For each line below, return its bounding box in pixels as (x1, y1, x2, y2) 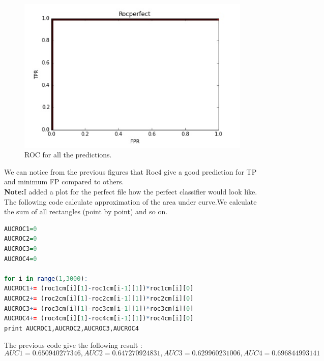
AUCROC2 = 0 (4, 235, 37, 243)
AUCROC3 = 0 (4, 245, 37, 252)
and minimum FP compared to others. (4, 176, 124, 187)
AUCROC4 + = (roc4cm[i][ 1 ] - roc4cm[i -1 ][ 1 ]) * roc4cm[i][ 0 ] (4, 315, 194, 322)
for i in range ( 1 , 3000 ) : (4, 275, 88, 282)
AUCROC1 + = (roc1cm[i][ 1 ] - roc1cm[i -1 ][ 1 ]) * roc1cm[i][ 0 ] (4, 285, 194, 292)
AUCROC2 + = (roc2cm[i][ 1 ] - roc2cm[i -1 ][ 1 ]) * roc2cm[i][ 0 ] (4, 294, 194, 302)
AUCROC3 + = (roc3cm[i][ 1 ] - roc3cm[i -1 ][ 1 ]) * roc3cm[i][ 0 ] (4, 305, 194, 312)
